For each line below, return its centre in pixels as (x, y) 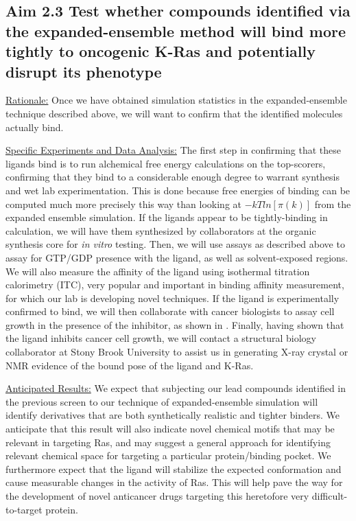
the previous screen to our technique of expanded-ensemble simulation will (162, 401)
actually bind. (35, 127)
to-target (24, 509)
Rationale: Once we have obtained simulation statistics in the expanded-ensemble (176, 100)
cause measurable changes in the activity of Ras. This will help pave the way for (174, 482)
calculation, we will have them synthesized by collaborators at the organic (161, 230)
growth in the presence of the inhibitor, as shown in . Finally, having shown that (175, 324)
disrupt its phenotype (84, 71)
